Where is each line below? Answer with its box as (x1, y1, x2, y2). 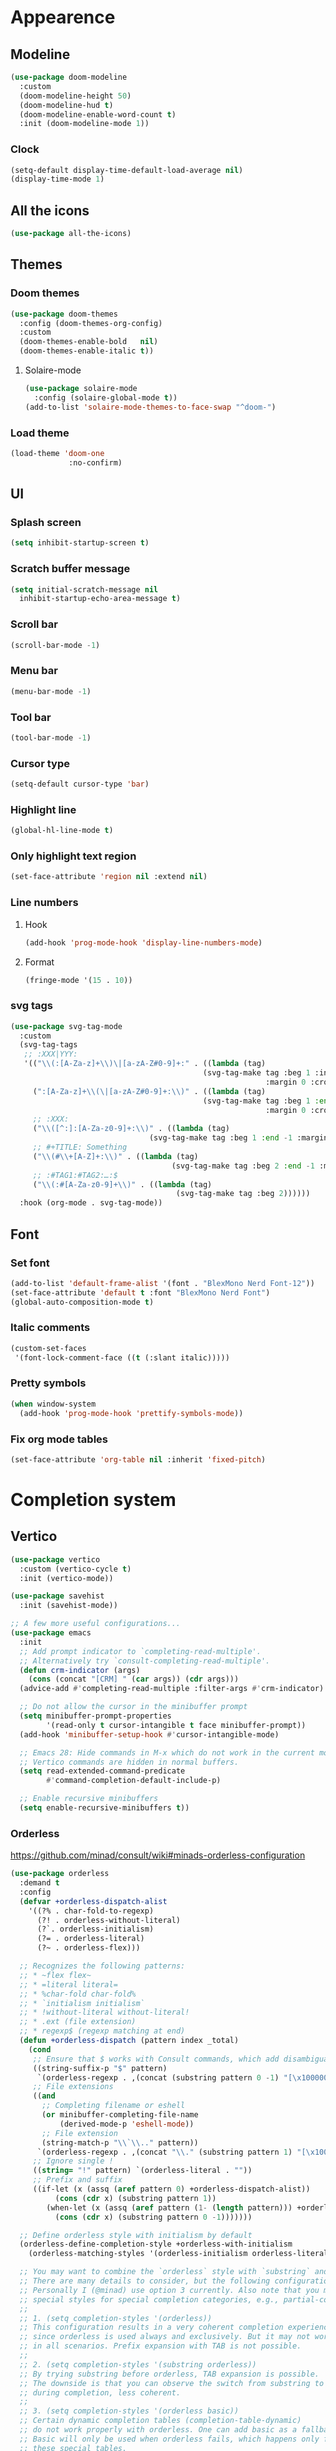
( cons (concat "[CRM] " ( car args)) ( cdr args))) (28, 1674, 240, 1685)
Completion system (10, 1488, 177, 1511)
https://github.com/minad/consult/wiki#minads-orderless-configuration (10, 1849, 306, 1861)
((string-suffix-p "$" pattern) (32, 2063, 168, 2073)
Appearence (10, 6, 116, 29)
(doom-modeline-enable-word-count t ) (19, 109, 177, 120)
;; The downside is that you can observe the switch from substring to (19, 2378, 325, 2388)
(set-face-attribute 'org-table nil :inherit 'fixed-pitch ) (10, 1454, 267, 1465)
